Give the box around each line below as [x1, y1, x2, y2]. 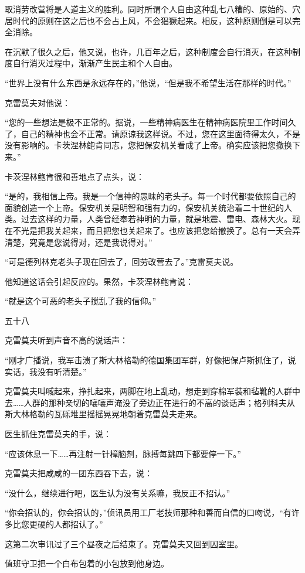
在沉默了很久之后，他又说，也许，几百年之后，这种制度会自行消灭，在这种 [5, 45, 292, 57]
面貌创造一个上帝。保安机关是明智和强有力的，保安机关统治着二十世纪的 [5, 201, 284, 213]
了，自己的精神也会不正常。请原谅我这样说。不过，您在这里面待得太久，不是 [5, 127, 300, 139]
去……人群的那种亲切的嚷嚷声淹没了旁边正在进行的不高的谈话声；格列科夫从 [5, 396, 295, 408]
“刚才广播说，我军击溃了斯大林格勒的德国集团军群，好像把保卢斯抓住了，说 [5, 354, 296, 366]
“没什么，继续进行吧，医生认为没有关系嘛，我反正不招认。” [5, 486, 231, 499]
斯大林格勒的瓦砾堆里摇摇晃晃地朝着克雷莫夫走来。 [5, 408, 202, 420]
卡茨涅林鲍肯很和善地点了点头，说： [5, 170, 144, 182]
